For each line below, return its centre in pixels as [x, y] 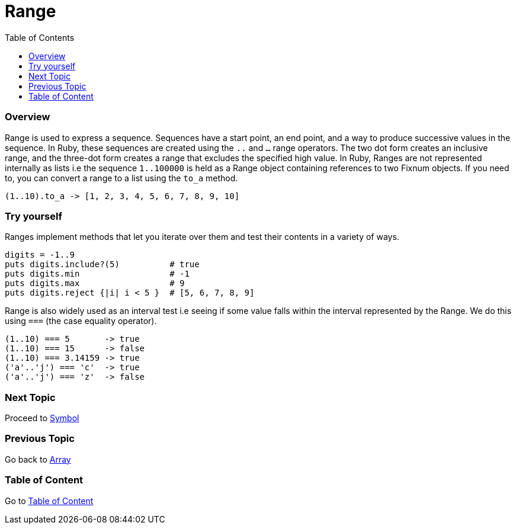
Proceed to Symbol [42, 418]
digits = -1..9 [40, 255]
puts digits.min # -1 [97, 274]
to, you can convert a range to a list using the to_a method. [121, 178]
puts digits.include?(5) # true [102, 264]
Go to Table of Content [49, 501]
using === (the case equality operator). [81, 321]
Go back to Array [38, 459]
